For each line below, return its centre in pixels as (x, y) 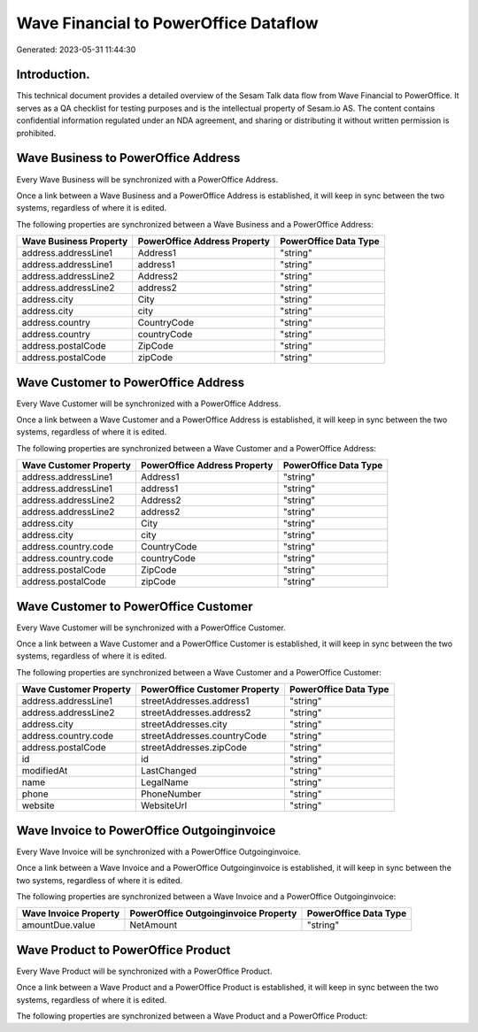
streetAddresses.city (184, 724)
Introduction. (53, 75)
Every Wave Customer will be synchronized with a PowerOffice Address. (149, 404)
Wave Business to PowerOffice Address (128, 158)
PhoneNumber (171, 794)
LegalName (165, 782)
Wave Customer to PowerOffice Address (131, 382)
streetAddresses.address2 (196, 712)
